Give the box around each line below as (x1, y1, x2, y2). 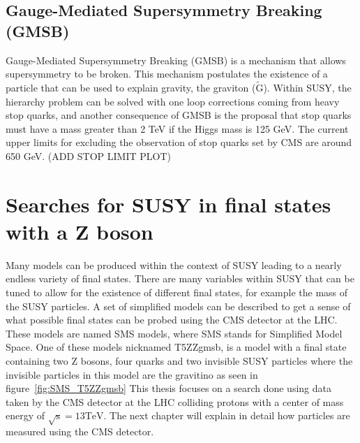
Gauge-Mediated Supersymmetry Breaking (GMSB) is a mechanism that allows (6, 52, 346, 67)
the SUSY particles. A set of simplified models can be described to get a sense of (6, 298, 351, 313)
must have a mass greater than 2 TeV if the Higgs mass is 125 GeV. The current (6, 121, 349, 136)
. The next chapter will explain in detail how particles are (103, 408, 350, 423)
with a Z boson (6, 217, 153, 245)
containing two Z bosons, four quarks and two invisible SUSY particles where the (6, 354, 353, 368)
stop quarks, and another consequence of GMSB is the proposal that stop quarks (6, 108, 352, 122)
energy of (6, 408, 45, 423)
